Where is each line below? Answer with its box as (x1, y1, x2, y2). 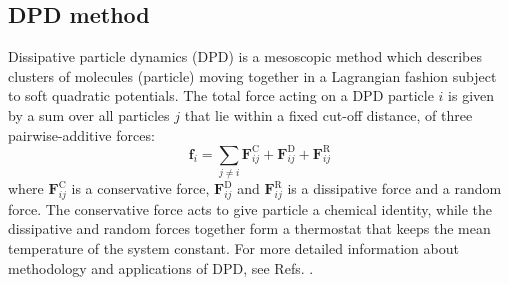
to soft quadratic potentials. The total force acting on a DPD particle (8, 85, 434, 106)
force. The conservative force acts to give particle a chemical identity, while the (8, 198, 493, 219)
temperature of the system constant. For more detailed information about (8, 237, 459, 258)
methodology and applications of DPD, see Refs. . (8, 257, 314, 278)
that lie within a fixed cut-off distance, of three (184, 104, 473, 125)
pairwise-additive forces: (8, 124, 155, 145)
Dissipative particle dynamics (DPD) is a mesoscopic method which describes (8, 46, 482, 67)
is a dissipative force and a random (287, 178, 502, 198)
